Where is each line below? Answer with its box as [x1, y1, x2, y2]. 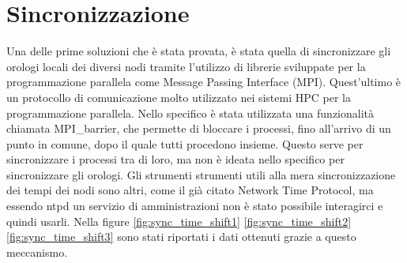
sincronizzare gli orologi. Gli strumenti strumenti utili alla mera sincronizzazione [6, 166, 396, 182]
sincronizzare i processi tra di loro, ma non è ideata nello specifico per [6, 151, 345, 167]
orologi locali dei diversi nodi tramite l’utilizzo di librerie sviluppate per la [6, 58, 366, 74]
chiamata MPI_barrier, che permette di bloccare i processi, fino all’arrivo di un [6, 120, 391, 137]
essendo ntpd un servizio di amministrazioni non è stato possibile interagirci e [6, 197, 383, 214]
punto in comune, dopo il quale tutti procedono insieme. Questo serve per [6, 135, 364, 152]
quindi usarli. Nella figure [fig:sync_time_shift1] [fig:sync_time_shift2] [6, 212, 352, 229]
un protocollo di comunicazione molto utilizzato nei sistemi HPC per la [6, 88, 351, 105]
